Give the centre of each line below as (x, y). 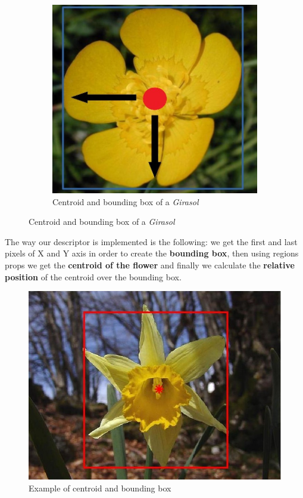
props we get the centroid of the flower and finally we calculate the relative (150, 265)
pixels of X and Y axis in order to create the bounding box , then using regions (152, 253)
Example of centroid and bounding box (100, 488)
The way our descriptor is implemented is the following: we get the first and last (151, 241)
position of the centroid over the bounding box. (93, 276)
